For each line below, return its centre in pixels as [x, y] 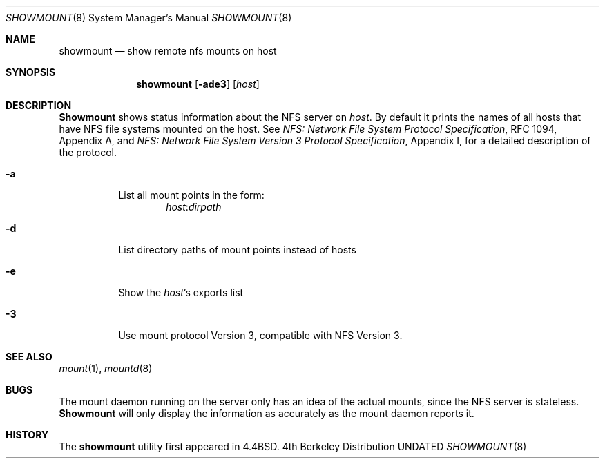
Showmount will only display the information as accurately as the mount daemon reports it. [267, 413]
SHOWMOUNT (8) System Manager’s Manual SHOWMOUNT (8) [149, 18]
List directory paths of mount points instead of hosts [237, 250]
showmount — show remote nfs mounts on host [168, 51]
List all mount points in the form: [191, 195]
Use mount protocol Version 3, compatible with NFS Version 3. [260, 335]
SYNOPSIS [31, 72]
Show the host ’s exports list [181, 292]
